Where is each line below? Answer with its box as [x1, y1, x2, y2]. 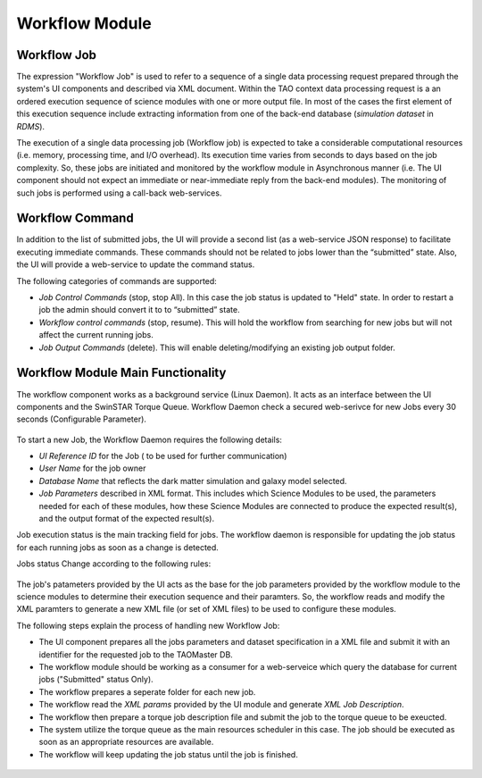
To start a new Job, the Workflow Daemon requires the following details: [16, 434, 283, 445]
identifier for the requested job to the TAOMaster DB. [38, 648, 234, 660]
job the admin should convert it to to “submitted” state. [38, 305, 240, 315]
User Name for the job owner [38, 463, 146, 473]
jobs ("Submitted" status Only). [38, 674, 154, 685]
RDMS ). [16, 121, 45, 131]
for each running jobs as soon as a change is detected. [16, 541, 219, 553]
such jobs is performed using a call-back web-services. [16, 188, 222, 198]
